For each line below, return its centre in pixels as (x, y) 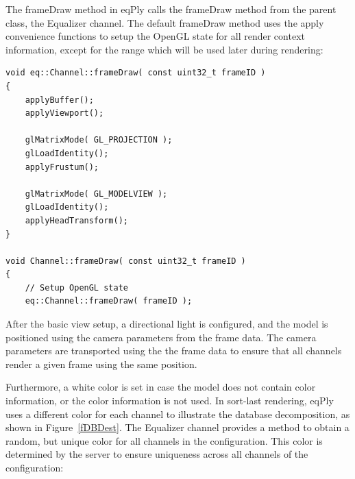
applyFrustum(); (62, 167)
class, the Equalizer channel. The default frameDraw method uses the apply (165, 22)
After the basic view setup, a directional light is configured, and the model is (167, 324)
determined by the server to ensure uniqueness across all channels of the (157, 454)
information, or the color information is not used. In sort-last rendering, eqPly (170, 401)
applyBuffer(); (59, 100)
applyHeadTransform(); (76, 220)
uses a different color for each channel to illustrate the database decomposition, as (178, 414)
